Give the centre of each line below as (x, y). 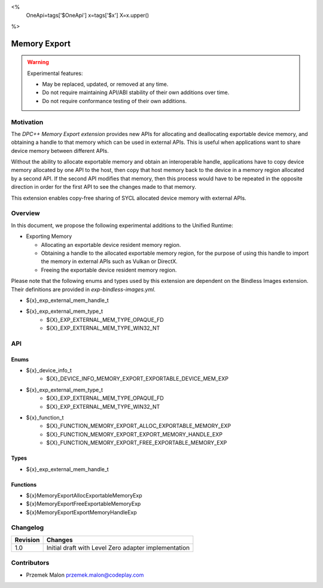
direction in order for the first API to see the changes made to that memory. (104, 187)
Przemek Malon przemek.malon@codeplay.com (85, 575)
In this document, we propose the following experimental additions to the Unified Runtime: (122, 225)
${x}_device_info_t (49, 370)
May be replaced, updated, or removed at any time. (105, 84)
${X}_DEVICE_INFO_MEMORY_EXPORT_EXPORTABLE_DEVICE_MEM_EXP (137, 379)
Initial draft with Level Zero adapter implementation (118, 547)
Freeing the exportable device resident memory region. (109, 270)
